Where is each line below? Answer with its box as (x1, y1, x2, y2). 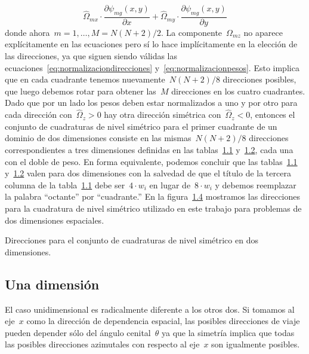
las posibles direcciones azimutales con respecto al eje (5, 338, 200, 350)
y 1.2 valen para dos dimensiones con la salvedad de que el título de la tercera (5, 167, 291, 179)
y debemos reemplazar (215, 178, 296, 191)
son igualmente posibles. (211, 338, 300, 350)
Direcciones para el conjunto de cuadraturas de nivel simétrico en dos (5, 234, 258, 246)
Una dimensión (5, 274, 100, 293)
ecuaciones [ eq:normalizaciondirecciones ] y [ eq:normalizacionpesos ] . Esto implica (5, 61, 299, 74)
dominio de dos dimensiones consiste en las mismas (5, 132, 191, 144)
